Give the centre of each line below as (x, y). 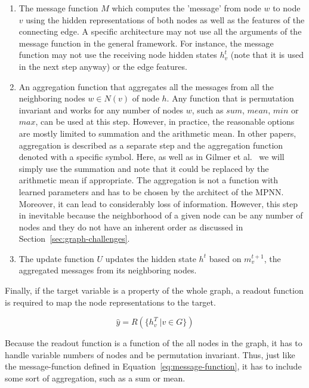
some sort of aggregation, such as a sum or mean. (95, 378)
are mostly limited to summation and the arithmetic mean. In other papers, (157, 133)
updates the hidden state (151, 258)
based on (225, 258)
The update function (56, 258)
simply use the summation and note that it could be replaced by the (144, 168)
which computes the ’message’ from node (186, 8)
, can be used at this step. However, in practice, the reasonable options (165, 121)
